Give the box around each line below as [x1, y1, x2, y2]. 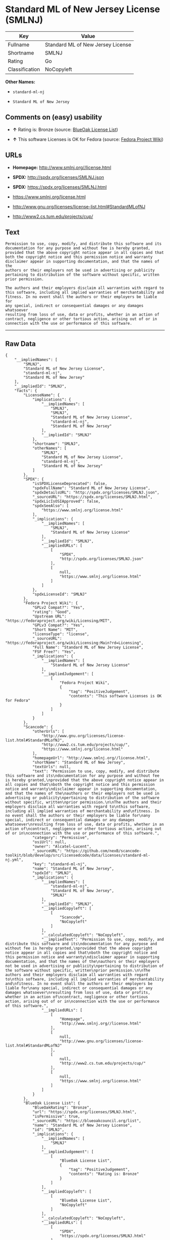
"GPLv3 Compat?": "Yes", [32, 623, 85, 628]
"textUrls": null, [32, 765, 71, 770]
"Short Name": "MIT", [32, 627, 78, 633]
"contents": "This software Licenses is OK [68, 694, 162, 699]
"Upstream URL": [32, 614, 67, 619]
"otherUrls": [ [32, 729, 65, 734]
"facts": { [14, 388, 37, 393]
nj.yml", [5, 857, 24, 863]
